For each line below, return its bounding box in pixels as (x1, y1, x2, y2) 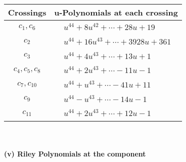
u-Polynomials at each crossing (54, 6, 178, 18)
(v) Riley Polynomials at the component (4, 148, 146, 158)
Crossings (8, 6, 46, 18)
